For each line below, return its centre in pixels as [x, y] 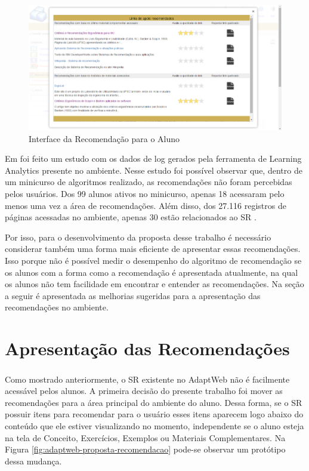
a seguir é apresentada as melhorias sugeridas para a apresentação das [133, 295]
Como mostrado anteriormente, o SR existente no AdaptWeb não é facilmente [147, 379]
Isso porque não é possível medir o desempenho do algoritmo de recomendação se [153, 260]
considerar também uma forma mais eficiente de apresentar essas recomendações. [153, 249]
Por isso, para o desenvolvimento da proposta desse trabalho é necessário [138, 237]
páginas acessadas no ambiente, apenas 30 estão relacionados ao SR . [131, 217]
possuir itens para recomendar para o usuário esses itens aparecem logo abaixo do [154, 414]
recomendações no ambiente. [57, 307]
